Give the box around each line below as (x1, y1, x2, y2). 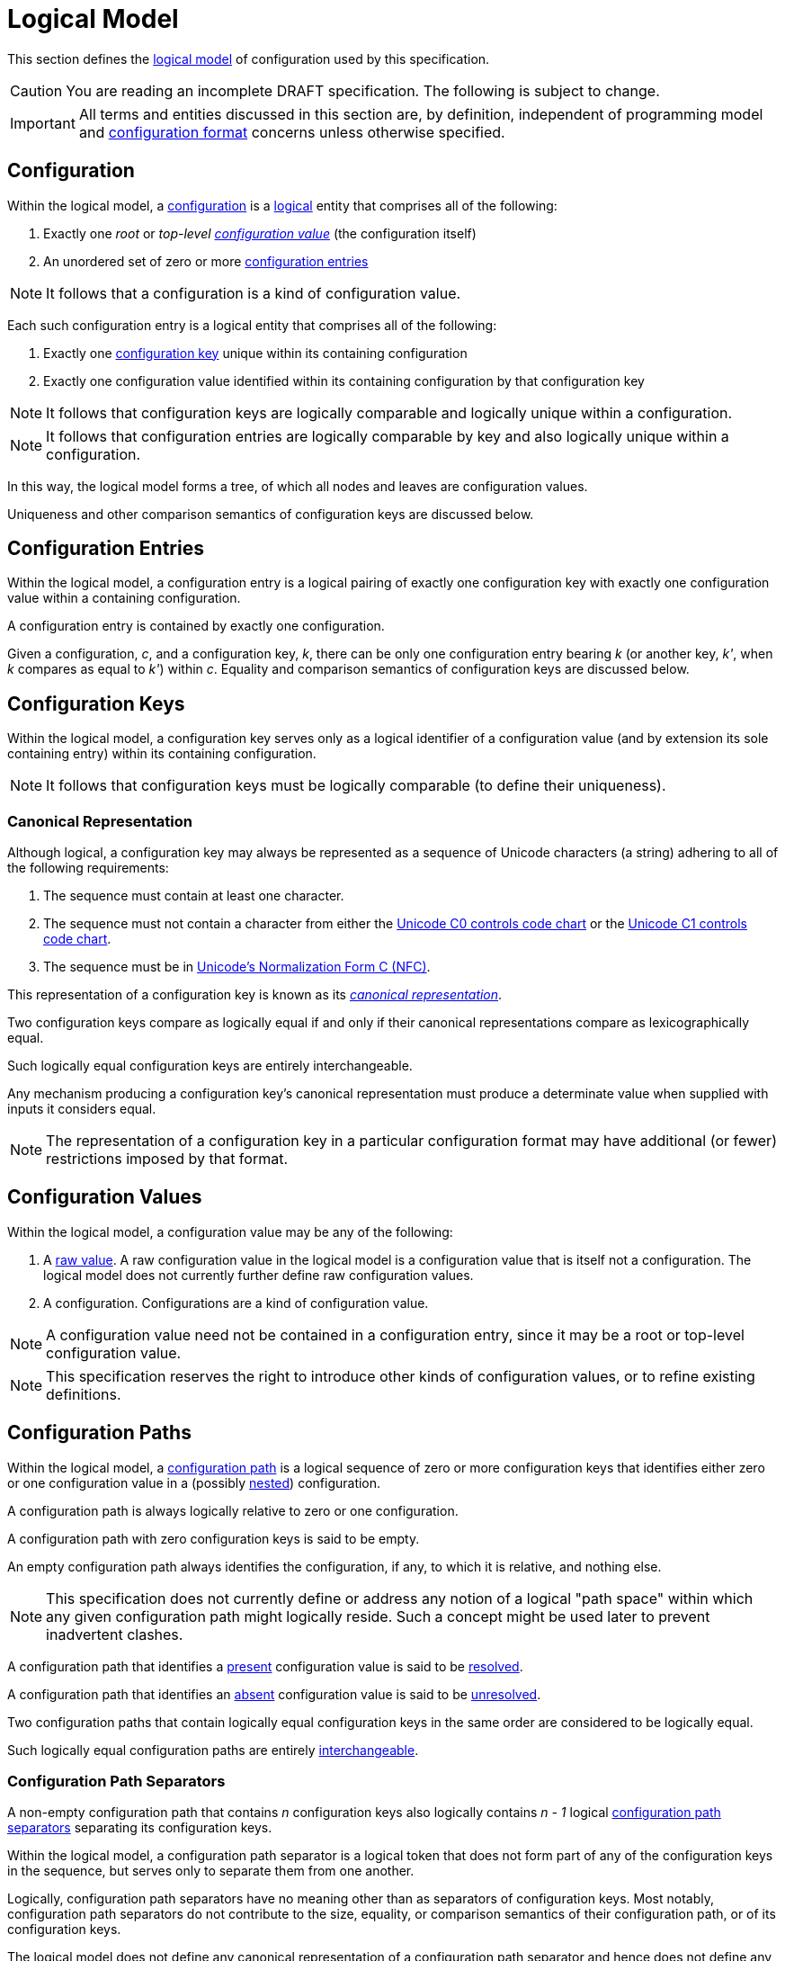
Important (10, 113, 76, 132)
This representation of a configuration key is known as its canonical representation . (7, 987, 503, 1003)
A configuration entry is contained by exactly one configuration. (7, 618, 385, 634)
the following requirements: (7, 860, 169, 876)
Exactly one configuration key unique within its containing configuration (43, 345, 468, 361)
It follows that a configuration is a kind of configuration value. (46, 283, 461, 302)
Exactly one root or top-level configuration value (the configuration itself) (43, 225, 477, 241)
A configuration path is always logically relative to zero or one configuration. (7, 1502, 459, 1518)
